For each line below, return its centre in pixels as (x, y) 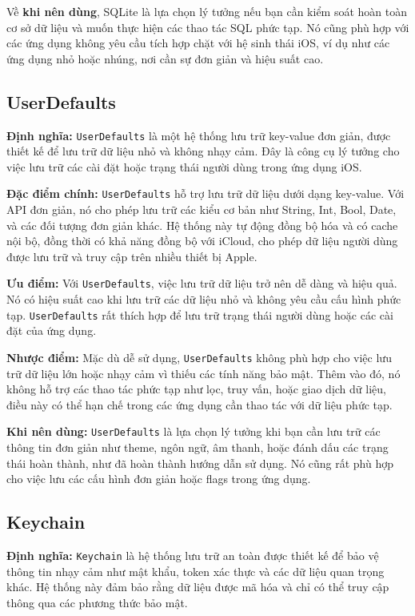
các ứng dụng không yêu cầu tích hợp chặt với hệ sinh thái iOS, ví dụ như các (198, 43)
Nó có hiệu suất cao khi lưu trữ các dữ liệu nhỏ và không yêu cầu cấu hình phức (204, 299)
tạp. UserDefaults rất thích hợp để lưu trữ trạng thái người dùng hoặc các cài (200, 314)
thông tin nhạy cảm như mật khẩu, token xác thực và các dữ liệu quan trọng (196, 571)
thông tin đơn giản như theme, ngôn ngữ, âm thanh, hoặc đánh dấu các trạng (198, 447)
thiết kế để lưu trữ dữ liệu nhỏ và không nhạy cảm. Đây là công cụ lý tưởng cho (203, 151)
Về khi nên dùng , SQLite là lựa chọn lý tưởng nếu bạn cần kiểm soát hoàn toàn (207, 11)
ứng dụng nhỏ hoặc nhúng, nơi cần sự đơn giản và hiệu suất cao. (165, 58)
